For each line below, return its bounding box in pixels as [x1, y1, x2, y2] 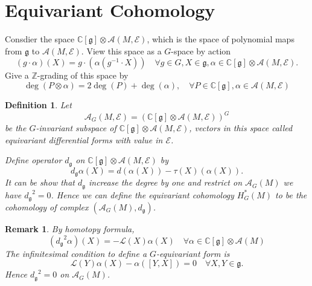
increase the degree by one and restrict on [88, 176, 243, 189]
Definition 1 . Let [5, 98, 72, 111]
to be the [275, 188, 307, 201]
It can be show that [5, 176, 75, 189]
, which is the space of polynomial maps [147, 33, 294, 45]
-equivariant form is [156, 247, 230, 259]
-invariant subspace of [36, 122, 116, 134]
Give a [5, 69, 29, 82]
